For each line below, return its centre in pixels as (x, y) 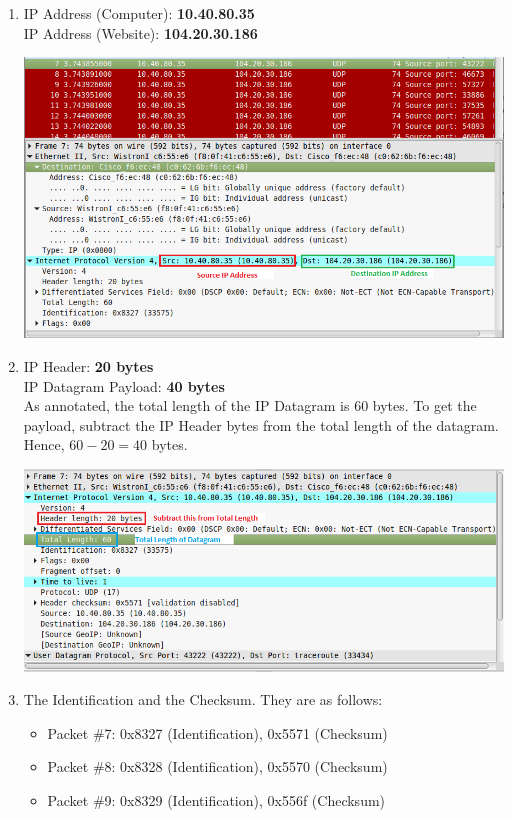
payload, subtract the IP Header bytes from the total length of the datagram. (261, 424)
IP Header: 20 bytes (88, 366)
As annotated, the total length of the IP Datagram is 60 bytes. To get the (250, 405)
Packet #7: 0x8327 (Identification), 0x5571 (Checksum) (217, 732)
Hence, (44, 444)
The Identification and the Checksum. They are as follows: (203, 699)
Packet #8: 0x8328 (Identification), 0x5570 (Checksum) (217, 766)
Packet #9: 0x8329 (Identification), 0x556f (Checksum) (216, 799)
